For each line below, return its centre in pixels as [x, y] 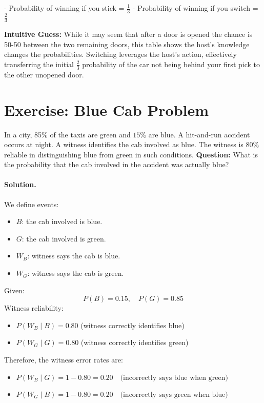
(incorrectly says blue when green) [174, 378]
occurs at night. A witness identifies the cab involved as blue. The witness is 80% [132, 144]
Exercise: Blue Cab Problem [107, 109]
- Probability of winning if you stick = [64, 8]
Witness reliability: [34, 308]
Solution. [20, 184]
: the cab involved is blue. [62, 221]
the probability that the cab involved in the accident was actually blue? [117, 164]
